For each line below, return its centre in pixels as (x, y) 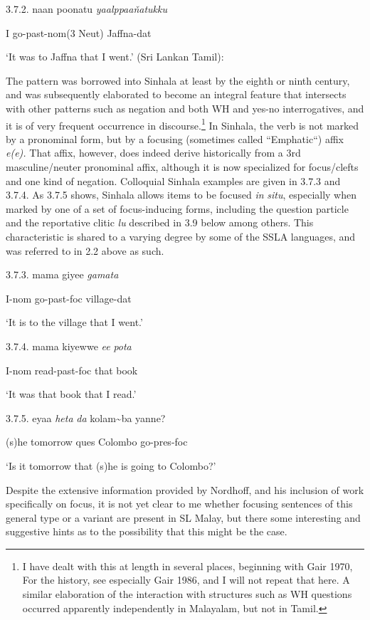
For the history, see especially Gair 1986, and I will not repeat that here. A (186, 580)
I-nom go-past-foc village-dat (69, 298)
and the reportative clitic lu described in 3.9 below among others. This (160, 222)
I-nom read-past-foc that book (72, 370)
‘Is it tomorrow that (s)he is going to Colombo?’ (111, 465)
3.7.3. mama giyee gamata (62, 274)
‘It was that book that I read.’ (71, 394)
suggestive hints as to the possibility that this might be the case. (147, 531)
